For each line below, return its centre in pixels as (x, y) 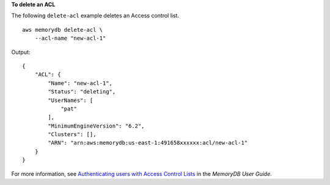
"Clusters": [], (72, 135)
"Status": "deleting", (82, 92)
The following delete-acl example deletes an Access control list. (95, 16)
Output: (21, 52)
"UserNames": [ (71, 100)
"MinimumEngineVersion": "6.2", (96, 126)
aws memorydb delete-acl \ (63, 30)
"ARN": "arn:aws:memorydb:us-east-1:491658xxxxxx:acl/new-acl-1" (148, 143)
